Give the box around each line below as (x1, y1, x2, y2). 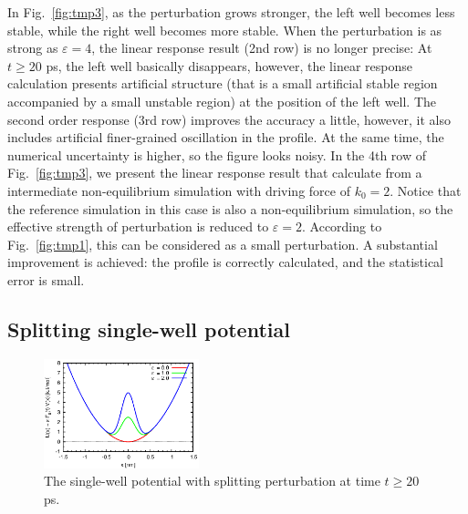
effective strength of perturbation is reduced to (7, 217, 269, 236)
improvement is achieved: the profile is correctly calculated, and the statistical (7, 252, 443, 272)
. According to (302, 217, 382, 236)
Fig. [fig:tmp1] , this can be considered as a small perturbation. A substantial (7, 234, 438, 253)
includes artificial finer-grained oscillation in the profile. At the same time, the (7, 128, 444, 147)
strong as (7, 38, 58, 57)
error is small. (7, 270, 85, 289)
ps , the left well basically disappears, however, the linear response (46, 56, 412, 75)
